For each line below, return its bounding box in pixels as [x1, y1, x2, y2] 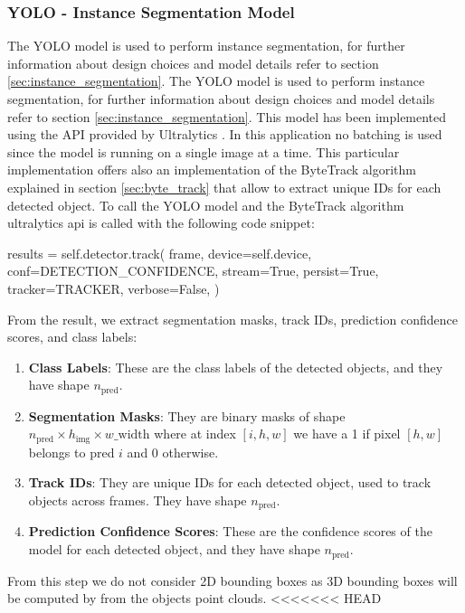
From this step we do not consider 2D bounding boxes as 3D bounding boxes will [7, 571, 458, 589]
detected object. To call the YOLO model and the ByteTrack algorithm [7, 195, 404, 214]
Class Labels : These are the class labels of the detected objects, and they [28, 357, 443, 376]
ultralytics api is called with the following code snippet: [7, 213, 315, 232]
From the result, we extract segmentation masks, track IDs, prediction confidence [7, 309, 458, 328]
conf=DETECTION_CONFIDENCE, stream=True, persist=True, [7, 261, 379, 280]
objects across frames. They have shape [28, 491, 247, 509]
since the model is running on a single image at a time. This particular [7, 142, 400, 161]
